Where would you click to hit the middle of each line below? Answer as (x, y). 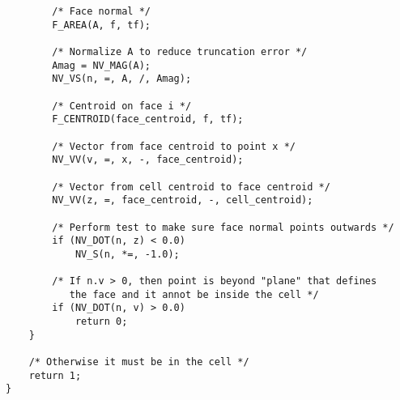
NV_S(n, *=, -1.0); (127, 254)
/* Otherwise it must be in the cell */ (139, 362)
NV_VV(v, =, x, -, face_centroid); (148, 160)
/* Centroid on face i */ (122, 106)
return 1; (55, 375)
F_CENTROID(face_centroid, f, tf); (148, 119)
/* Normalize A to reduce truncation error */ (180, 51)
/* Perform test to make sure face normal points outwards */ (223, 227)
